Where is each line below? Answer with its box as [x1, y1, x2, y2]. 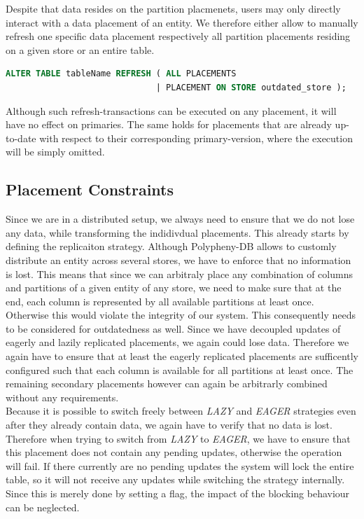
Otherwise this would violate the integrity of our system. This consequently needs [6, 307, 356, 322]
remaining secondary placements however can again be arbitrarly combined [6, 376, 328, 391]
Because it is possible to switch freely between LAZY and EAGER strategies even [6, 403, 356, 418]
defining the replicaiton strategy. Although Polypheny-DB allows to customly [6, 239, 337, 254]
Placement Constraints [6, 179, 174, 200]
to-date [6, 130, 36, 145]
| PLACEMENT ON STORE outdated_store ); [155, 82, 346, 92]
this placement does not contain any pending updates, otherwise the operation [6, 445, 342, 459]
